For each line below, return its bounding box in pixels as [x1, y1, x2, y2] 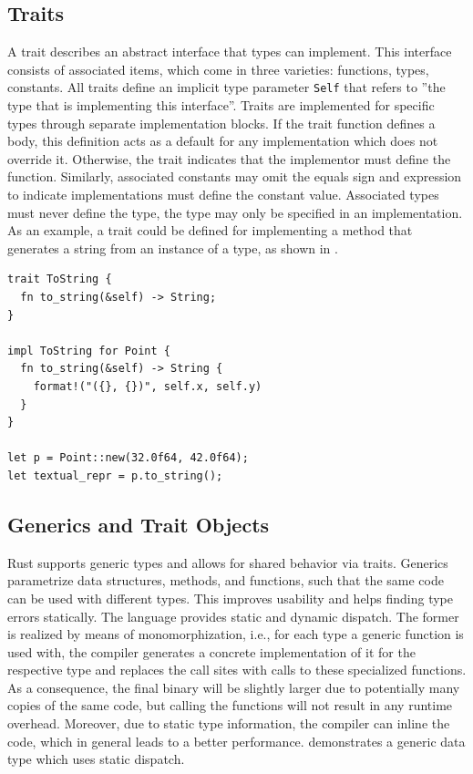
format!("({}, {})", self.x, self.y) [33, 379, 262, 393]
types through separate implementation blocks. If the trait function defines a [7, 113, 436, 132]
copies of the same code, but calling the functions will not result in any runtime [7, 696, 453, 715]
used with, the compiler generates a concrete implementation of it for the [7, 642, 416, 661]
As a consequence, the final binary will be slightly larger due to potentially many [7, 677, 460, 697]
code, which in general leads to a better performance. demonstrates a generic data [7, 731, 466, 750]
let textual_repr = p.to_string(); [7, 469, 223, 482]
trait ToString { [7, 273, 112, 286]
